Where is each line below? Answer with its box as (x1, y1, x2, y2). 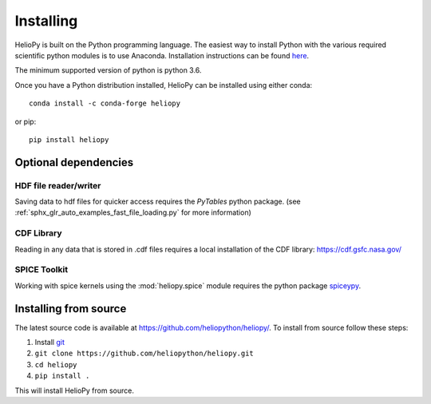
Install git (34, 338, 65, 347)
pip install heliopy (29, 135, 109, 144)
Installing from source (14, 302, 127, 315)
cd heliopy (34, 360, 77, 369)
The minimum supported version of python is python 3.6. (14, 65, 202, 75)
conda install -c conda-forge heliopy (29, 99, 181, 108)
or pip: (14, 117, 37, 126)
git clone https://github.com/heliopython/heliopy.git (34, 349, 255, 358)
